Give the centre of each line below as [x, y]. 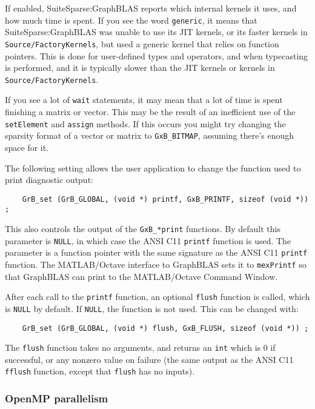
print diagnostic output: [49, 180]
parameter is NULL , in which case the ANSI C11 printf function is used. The [148, 240]
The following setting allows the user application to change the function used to [153, 168]
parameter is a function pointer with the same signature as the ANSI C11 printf [156, 252]
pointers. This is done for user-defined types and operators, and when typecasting [157, 55]
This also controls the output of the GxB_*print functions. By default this [143, 228]
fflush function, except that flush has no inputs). [100, 371]
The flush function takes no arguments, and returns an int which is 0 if [140, 347]
